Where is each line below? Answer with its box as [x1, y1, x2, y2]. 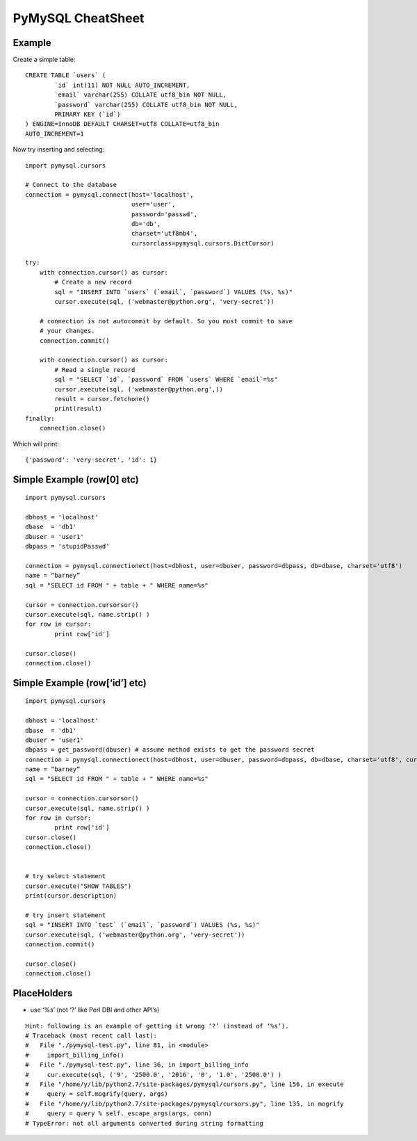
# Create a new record [54, 278, 132, 286]
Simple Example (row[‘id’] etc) [13, 677, 147, 688]
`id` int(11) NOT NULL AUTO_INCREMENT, [54, 81, 190, 89]
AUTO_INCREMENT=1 [25, 129, 84, 138]
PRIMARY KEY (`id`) [54, 111, 121, 118]
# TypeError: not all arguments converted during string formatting [25, 1119, 263, 1127]
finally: [25, 414, 55, 422]
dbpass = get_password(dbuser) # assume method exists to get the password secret [25, 746, 315, 754]
